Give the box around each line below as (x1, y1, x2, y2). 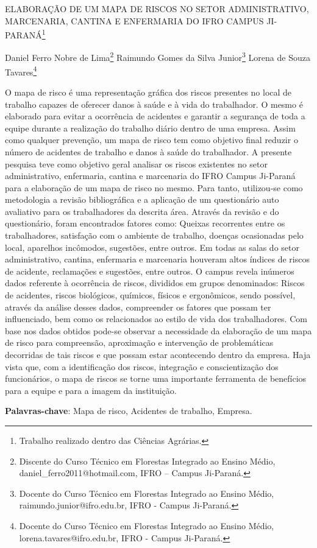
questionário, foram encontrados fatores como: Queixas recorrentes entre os (5, 217, 285, 230)
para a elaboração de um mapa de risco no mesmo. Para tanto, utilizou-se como (5, 181, 303, 194)
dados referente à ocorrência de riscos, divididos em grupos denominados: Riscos (5, 276, 305, 289)
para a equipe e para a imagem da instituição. (5, 384, 177, 396)
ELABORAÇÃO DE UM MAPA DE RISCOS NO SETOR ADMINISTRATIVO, (5, 2, 309, 15)
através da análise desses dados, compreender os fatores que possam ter (5, 300, 271, 313)
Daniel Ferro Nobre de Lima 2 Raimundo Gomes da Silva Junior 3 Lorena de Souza (5, 49, 310, 64)
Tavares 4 (5, 63, 37, 78)
